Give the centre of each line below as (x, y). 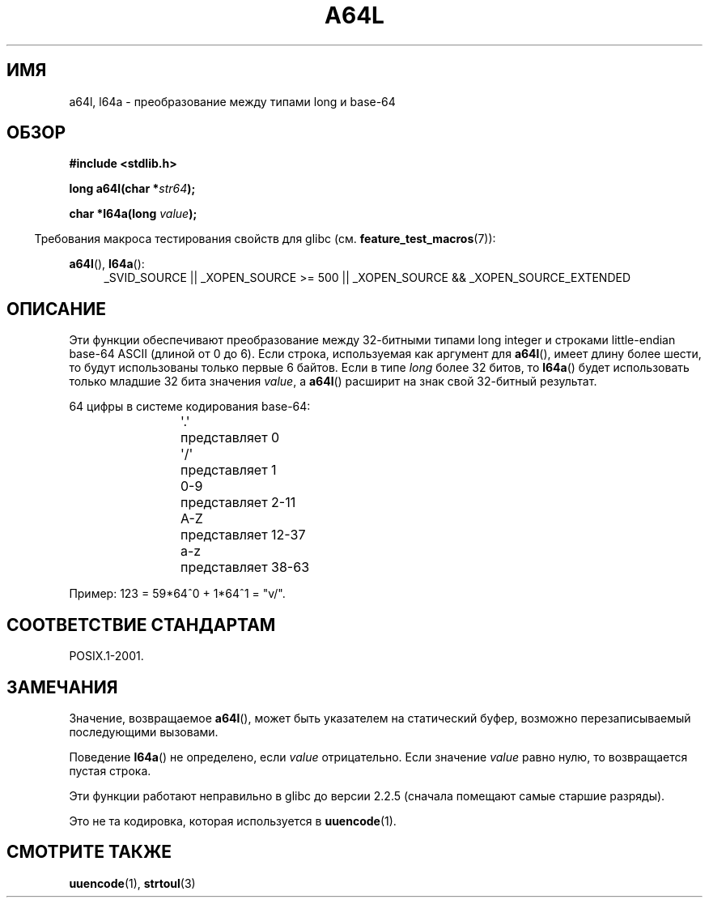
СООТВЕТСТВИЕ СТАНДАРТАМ (141, 625)
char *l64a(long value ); (133, 214)
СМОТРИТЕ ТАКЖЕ (89, 852)
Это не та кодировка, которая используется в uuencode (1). (233, 821)
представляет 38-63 (245, 567)
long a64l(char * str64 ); (132, 189)
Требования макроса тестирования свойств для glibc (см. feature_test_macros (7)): (265, 239)
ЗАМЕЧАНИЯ (62, 687)
